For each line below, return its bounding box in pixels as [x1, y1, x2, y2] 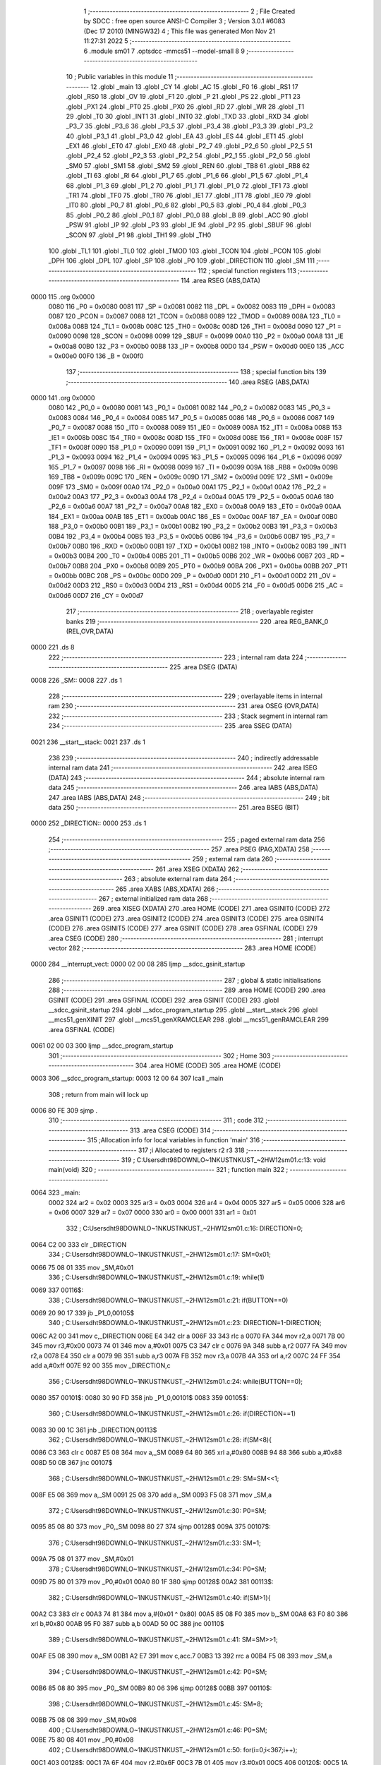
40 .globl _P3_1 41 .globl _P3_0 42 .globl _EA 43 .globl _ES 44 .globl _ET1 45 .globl [66, 131, 303, 140]
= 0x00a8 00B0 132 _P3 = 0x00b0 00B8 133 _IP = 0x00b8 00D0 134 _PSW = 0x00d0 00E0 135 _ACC [48, 342, 345, 350]
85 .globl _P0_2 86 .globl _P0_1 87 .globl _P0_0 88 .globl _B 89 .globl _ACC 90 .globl [66, 210, 308, 219]
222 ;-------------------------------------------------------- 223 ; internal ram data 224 [48, 653, 303, 662]
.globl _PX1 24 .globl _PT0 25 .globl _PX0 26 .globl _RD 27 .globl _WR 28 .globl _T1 [66, 102, 305, 111]
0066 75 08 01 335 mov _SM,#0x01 [30, 1263, 134, 1272]
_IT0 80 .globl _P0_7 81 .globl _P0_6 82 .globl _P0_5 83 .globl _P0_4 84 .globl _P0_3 [66, 201, 307, 210]
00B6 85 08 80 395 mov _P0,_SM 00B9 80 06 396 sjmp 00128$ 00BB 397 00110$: [30, 1684, 272, 1692]
